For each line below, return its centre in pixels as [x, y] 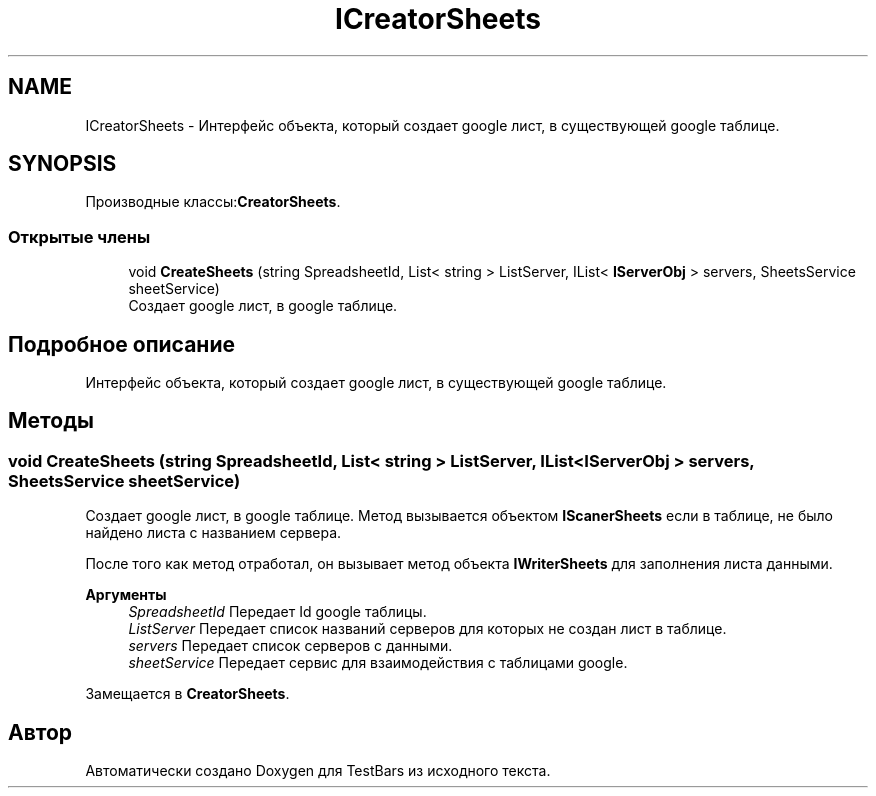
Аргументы [126, 595]
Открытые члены [79, 236]
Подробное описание [121, 344]
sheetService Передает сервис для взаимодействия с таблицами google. [378, 663]
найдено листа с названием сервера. [213, 533]
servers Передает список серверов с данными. [290, 646]
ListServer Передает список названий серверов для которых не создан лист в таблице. [427, 629]
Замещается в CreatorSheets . [187, 694]
